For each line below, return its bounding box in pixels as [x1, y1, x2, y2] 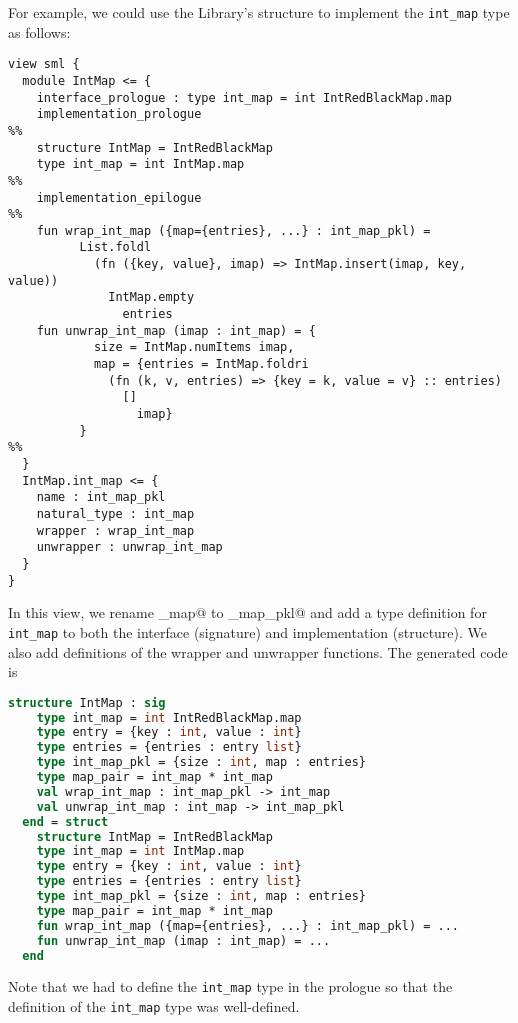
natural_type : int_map [36, 506, 195, 521]
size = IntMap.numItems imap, [93, 340, 295, 355]
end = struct [22, 814, 109, 829]
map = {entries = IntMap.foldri [93, 357, 309, 372]
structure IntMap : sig [8, 695, 166, 710]
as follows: [8, 21, 71, 42]
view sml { [8, 57, 80, 72]
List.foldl [79, 240, 152, 255]
